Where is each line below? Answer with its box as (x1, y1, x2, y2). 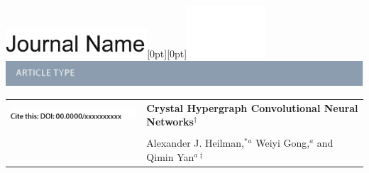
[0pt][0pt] (147, 46, 187, 61)
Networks (146, 114, 194, 129)
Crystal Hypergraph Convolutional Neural (146, 100, 358, 115)
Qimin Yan (146, 149, 194, 164)
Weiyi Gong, (255, 135, 310, 150)
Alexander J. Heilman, (146, 135, 244, 150)
